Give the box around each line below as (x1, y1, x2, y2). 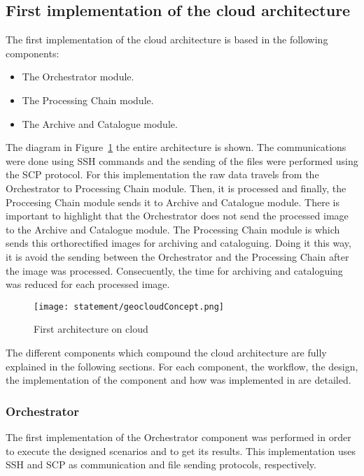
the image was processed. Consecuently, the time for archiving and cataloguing (6, 263, 343, 277)
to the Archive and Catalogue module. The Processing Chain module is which (6, 222, 340, 236)
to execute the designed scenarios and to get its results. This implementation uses (6, 443, 356, 458)
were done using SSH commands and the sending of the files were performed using (6, 153, 358, 168)
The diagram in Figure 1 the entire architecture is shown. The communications (6, 140, 346, 154)
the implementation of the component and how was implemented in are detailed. (6, 373, 351, 387)
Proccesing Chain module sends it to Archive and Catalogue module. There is (6, 194, 339, 209)
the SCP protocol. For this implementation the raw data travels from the (6, 167, 319, 182)
